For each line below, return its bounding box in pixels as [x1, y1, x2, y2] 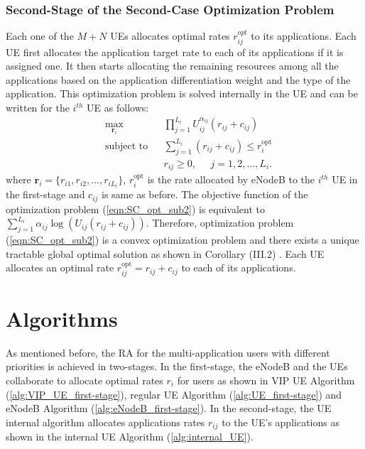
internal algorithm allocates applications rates [6, 414, 205, 429]
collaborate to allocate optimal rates [6, 372, 163, 387]
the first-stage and [6, 187, 85, 202]
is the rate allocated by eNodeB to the [147, 172, 315, 187]
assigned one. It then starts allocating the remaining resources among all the [6, 58, 339, 73]
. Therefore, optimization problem [146, 215, 294, 230]
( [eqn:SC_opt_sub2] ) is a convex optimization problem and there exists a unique [6, 232, 359, 247]
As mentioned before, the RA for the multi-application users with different [6, 345, 330, 359]
